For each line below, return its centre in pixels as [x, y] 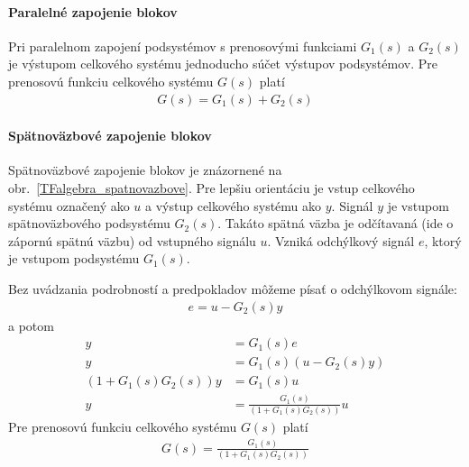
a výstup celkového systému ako [234, 205]
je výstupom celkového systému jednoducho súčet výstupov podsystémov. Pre [223, 64]
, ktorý [443, 240]
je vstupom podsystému [74, 258]
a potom [31, 325]
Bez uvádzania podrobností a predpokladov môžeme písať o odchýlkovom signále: [233, 288]
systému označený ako [69, 205]
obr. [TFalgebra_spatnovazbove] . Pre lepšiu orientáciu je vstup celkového [212, 188]
